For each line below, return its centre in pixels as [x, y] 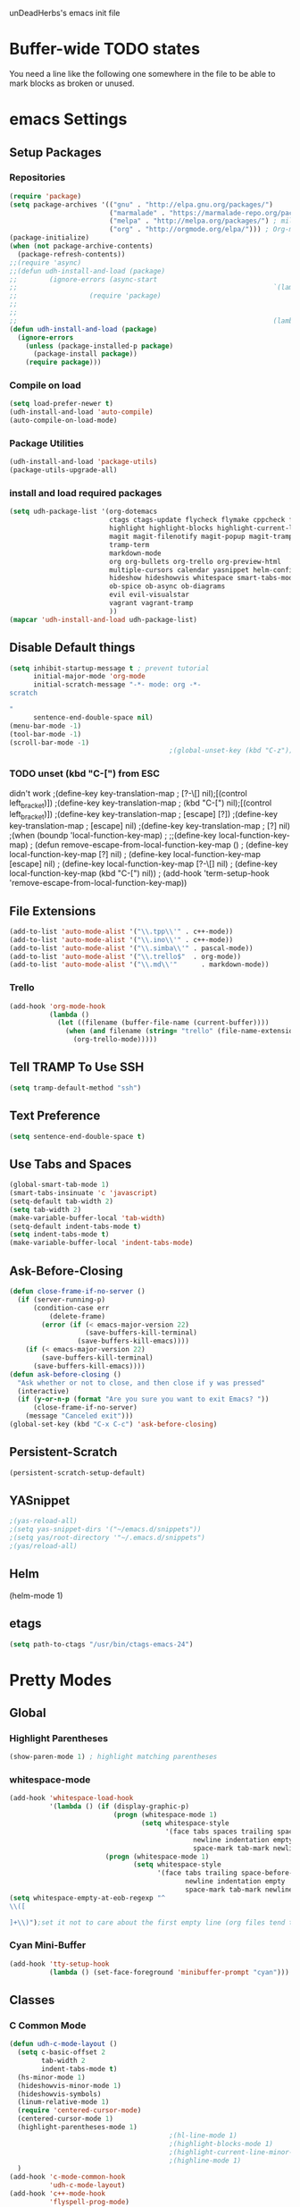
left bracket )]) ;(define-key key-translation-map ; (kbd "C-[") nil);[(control [141, 804]
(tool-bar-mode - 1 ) [46, 734]
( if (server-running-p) [61, 1300]
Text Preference [55, 1116]
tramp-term [129, 544]
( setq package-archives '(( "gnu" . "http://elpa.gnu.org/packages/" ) [142, 205]
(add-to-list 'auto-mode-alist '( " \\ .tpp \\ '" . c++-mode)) [121, 931]
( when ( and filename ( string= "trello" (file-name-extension [181, 1032]
